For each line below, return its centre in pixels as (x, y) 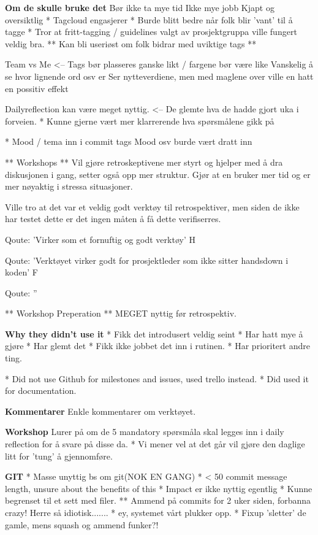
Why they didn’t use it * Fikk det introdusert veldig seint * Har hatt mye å (154, 333)
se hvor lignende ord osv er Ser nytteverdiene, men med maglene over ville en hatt (159, 76)
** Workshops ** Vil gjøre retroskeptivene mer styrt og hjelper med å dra (144, 162)
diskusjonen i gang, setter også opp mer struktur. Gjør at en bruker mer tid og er (158, 174)
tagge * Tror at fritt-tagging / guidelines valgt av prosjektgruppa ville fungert (151, 32)
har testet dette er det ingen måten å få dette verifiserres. (113, 219)
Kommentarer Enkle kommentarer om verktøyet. (100, 411)
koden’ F (21, 272)
